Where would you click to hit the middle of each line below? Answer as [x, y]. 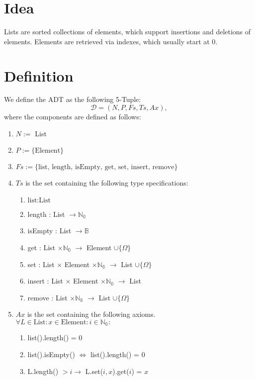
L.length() [43, 371]
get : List [42, 247]
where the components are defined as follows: [73, 117]
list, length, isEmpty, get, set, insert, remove [106, 167]
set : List [41, 264]
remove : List [47, 297]
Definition [39, 75]
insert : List [45, 281]
